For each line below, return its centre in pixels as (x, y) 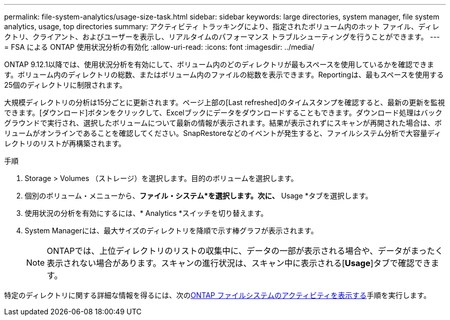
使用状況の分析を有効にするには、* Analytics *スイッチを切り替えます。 (146, 213)
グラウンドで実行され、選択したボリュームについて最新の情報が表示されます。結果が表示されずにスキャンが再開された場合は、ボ (223, 123)
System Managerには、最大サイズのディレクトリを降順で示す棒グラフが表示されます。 (171, 231)
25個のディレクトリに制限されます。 (65, 85)
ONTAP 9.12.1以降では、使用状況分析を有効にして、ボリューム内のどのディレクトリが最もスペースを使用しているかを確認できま (219, 64)
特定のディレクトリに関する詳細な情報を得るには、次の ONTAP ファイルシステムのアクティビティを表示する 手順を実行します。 (218, 295)
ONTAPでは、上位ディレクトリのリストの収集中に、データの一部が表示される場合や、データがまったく (245, 251)
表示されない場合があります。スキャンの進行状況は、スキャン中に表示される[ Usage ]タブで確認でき (239, 263)
